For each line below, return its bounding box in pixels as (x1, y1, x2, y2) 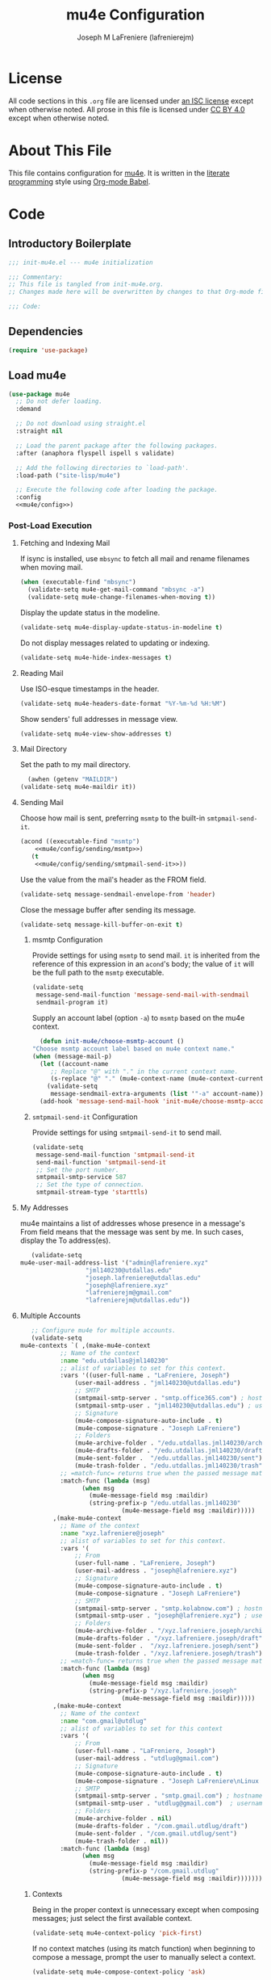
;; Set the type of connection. (35, 1181, 145, 1189)
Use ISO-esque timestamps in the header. (19, 684, 160, 694)
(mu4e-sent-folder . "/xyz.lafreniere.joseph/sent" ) (74, 1642, 260, 1650)
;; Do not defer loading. (15, 397, 103, 405)
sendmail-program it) (35, 999, 109, 1007)
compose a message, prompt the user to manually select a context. (31, 1952, 256, 1961)
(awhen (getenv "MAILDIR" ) (27, 775, 119, 784)
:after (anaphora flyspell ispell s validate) (15, 449, 175, 457)
